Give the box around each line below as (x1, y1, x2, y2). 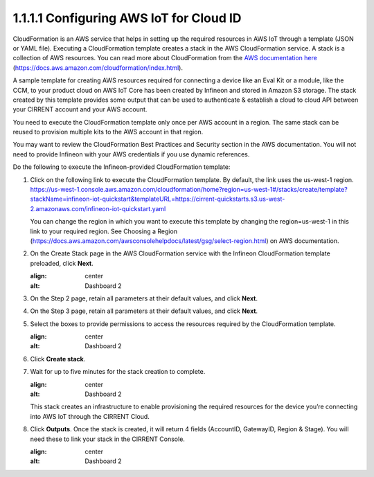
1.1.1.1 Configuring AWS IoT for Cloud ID (12, 10, 242, 26)
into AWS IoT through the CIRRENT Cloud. (30, 412, 150, 420)
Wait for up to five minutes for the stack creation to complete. (30, 368, 206, 376)
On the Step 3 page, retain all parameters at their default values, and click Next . (30, 307, 258, 315)
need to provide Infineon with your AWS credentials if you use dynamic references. (12, 150, 250, 159)
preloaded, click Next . (30, 259, 93, 267)
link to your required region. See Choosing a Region (30, 227, 178, 235)
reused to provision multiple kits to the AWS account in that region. (12, 128, 204, 136)
